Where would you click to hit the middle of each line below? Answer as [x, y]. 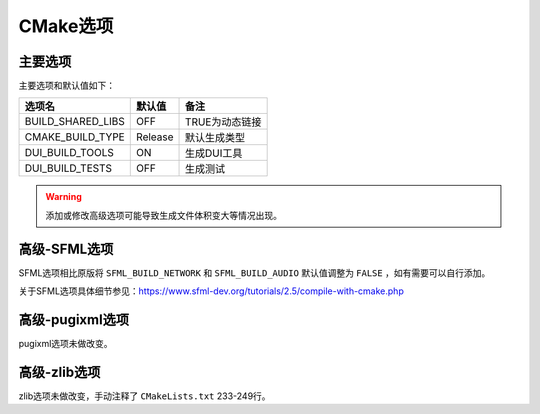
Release [155, 137]
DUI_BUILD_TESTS [68, 168]
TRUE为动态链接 [223, 122]
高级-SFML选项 [66, 248]
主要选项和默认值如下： [66, 86]
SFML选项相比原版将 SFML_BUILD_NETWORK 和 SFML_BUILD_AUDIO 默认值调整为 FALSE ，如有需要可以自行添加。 [254, 272]
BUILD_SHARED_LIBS [74, 122]
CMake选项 [66, 26]
